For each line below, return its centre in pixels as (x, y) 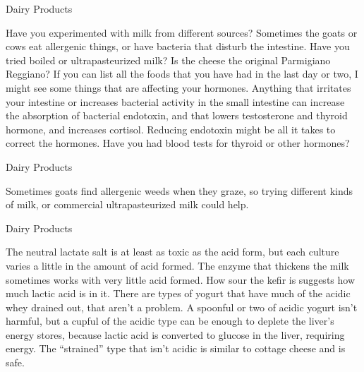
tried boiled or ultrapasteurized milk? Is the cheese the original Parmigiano (168, 60)
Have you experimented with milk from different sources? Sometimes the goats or (182, 32)
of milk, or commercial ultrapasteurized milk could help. (127, 204)
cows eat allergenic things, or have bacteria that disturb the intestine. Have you (178, 46)
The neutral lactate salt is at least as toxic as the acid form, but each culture (172, 252)
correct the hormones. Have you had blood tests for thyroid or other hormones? (178, 143)
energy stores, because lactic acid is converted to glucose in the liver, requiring (175, 334)
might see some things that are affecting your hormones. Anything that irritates (178, 87)
